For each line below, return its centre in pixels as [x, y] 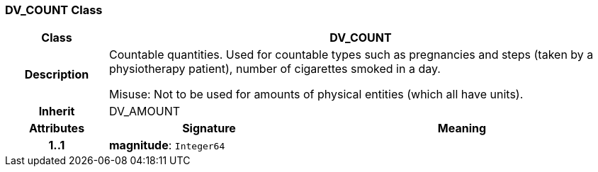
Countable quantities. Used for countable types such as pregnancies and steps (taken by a [351, 55]
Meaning [462, 128]
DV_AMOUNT [145, 111]
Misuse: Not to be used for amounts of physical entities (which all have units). [316, 94]
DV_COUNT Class [54, 10]
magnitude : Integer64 [167, 145]
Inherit [57, 111]
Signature [209, 128]
